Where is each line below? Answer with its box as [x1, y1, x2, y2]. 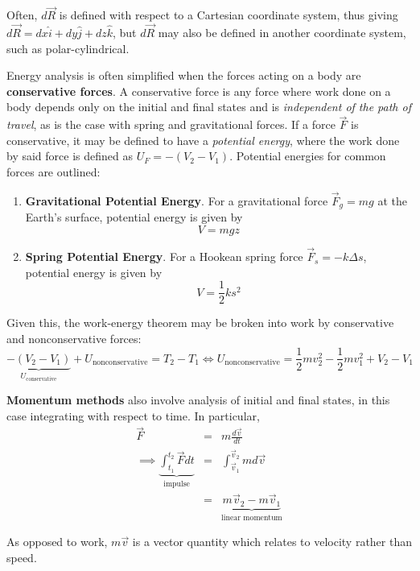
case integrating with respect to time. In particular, [6, 407, 260, 424]
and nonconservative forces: [6, 329, 142, 346]
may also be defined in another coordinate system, [158, 24, 406, 41]
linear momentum [221, 513, 282, 522]
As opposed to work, [6, 533, 108, 550]
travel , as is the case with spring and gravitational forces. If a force [6, 116, 336, 133]
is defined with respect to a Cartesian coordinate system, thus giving [59, 6, 398, 23]
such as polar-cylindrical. [6, 39, 130, 56]
